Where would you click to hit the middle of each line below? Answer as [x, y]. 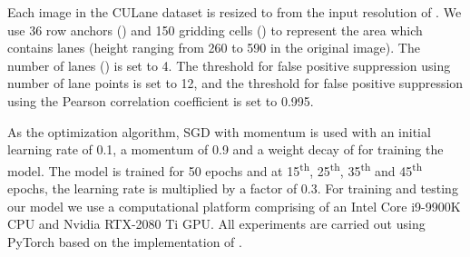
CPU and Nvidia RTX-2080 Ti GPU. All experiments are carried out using [216, 224]
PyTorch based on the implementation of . [125, 241]
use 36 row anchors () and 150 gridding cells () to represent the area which [215, 30]
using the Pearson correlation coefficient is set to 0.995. [161, 100]
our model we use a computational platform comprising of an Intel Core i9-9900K [234, 206]
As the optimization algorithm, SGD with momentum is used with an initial [219, 131]
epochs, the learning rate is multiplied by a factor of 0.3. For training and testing [233, 188]
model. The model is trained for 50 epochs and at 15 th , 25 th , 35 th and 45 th [215, 169]
